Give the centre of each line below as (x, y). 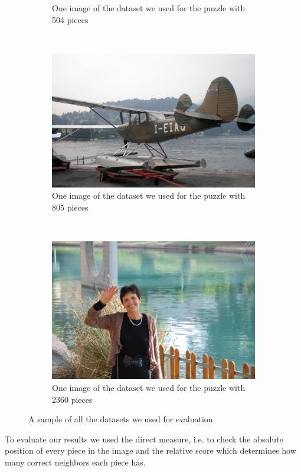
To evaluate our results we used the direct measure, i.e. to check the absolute (144, 439)
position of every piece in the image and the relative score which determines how (150, 450)
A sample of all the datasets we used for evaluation (121, 419)
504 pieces (70, 19)
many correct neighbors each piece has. (75, 462)
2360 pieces (72, 399)
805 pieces (70, 207)
